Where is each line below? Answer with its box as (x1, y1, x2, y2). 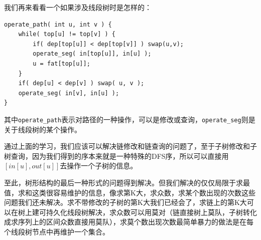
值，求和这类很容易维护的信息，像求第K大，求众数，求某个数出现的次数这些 (4, 187, 255, 197)
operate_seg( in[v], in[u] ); (18, 89, 119, 97)
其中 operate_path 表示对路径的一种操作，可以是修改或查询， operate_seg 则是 (4, 114, 255, 124)
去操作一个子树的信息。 (60, 160, 138, 171)
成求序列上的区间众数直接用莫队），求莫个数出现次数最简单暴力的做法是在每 (4, 216, 253, 227)
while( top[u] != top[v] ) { (18, 31, 115, 38)
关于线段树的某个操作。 (4, 124, 81, 134)
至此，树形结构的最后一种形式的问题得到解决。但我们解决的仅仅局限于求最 (4, 177, 250, 187)
